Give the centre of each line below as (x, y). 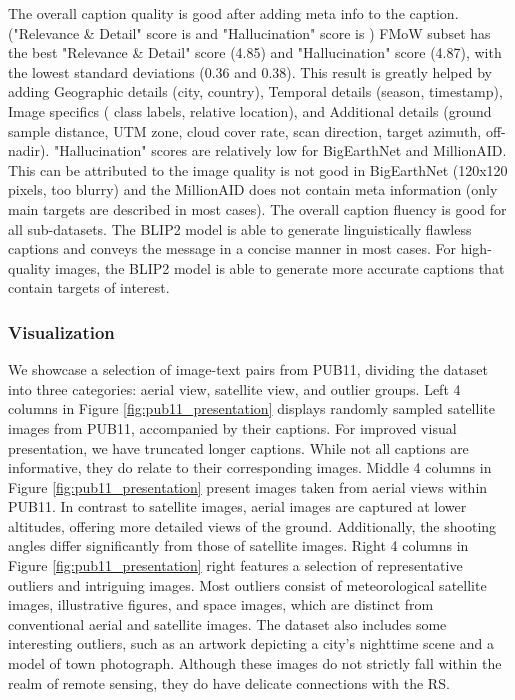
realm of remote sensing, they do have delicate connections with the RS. (229, 682)
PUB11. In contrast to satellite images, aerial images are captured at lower (237, 506)
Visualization (61, 331)
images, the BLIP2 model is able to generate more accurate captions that (280, 267)
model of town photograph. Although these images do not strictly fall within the (255, 663)
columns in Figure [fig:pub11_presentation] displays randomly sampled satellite (251, 408)
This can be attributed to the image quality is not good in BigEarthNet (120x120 (258, 169)
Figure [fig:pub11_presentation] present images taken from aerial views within (248, 486)
